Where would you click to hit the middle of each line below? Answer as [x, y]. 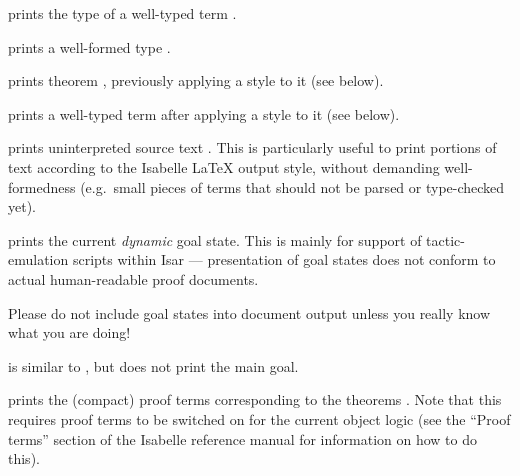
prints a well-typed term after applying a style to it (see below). [204, 113]
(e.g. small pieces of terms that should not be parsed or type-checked [292, 186]
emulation [38, 259]
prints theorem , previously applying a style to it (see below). [196, 80]
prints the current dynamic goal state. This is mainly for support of [215, 239]
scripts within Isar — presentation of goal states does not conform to [284, 259]
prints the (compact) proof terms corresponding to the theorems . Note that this [255, 399]
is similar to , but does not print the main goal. [153, 365]
